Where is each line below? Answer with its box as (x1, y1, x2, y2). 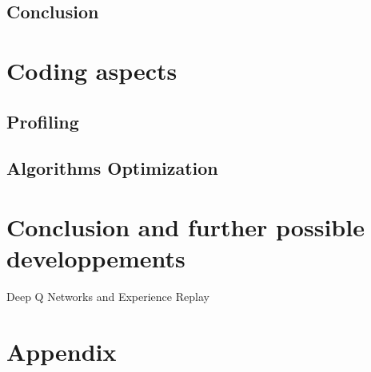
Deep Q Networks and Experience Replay (6, 288, 209, 305)
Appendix (6, 334, 117, 367)
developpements (6, 242, 185, 275)
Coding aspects (6, 53, 178, 86)
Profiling (6, 109, 79, 133)
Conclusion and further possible (6, 210, 365, 243)
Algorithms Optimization (6, 156, 218, 180)
